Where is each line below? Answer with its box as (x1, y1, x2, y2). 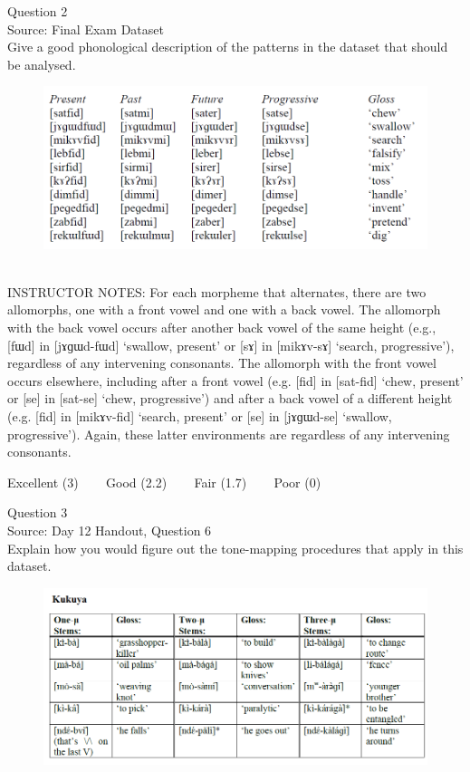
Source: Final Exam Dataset (7, 19, 164, 38)
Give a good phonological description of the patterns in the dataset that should (7, 37, 448, 56)
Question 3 (7, 503, 68, 522)
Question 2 (7, 2, 68, 20)
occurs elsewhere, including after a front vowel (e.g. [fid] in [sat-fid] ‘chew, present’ (7, 371, 464, 390)
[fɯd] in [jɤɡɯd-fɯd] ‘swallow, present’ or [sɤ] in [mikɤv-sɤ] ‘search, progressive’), (7, 335, 455, 354)
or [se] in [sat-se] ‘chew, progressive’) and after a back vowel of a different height (7, 389, 453, 408)
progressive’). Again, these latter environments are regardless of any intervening (7, 424, 450, 443)
